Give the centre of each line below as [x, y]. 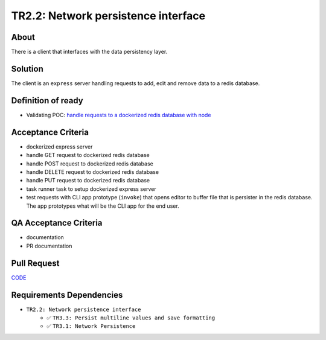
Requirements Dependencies [67, 295]
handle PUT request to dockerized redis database [88, 181]
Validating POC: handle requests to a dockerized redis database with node [119, 115]
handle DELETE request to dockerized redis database [93, 172]
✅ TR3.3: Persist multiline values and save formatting [131, 318]
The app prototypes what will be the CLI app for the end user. [103, 206]
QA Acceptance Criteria [57, 223]
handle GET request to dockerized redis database [88, 155]
